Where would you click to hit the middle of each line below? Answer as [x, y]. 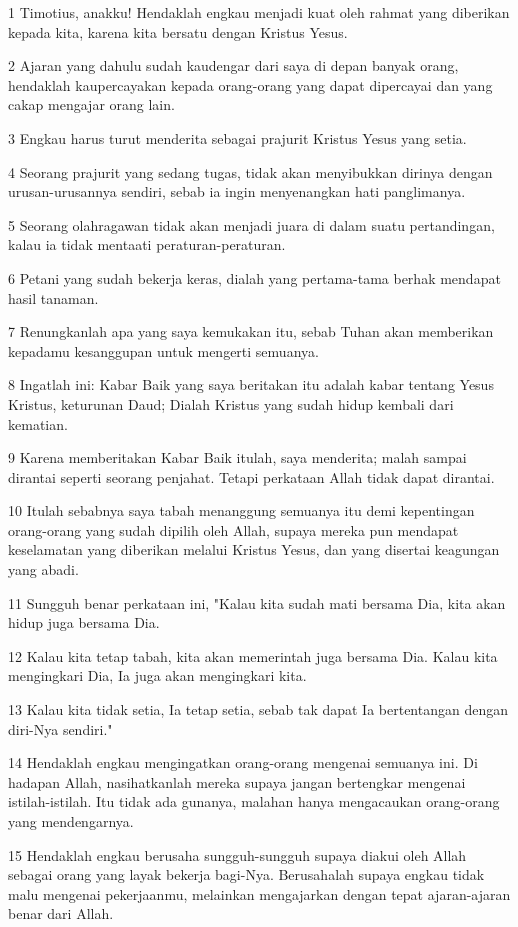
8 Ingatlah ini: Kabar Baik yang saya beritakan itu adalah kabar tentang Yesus [251, 384]
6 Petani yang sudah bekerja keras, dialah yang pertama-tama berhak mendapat [254, 277]
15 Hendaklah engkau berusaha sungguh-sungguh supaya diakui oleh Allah [237, 854]
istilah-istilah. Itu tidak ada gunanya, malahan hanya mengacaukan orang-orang [254, 801]
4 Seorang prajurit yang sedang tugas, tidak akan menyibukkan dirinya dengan [250, 171]
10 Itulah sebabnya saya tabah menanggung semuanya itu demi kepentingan [241, 510]
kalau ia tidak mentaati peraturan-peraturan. [147, 244]
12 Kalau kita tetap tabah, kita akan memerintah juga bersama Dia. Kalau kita [253, 655]
